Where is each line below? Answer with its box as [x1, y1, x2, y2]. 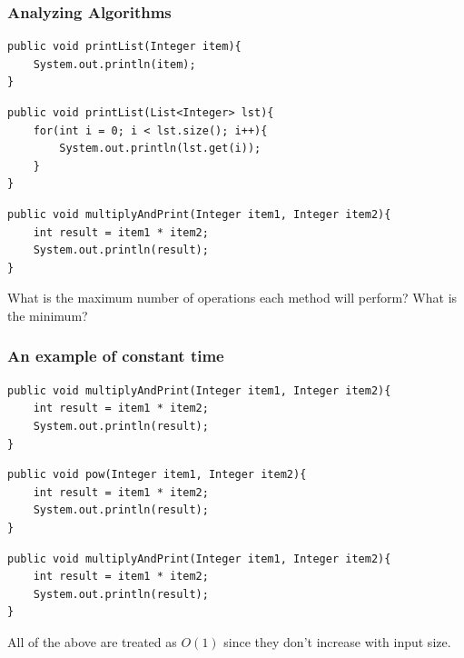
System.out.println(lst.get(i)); [59, 142, 262, 155]
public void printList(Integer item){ [7, 40, 242, 54]
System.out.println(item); [33, 57, 196, 71]
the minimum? [7, 305, 88, 324]
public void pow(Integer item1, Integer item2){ [7, 468, 307, 482]
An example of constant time [7, 344, 224, 367]
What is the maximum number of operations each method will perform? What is [7, 288, 458, 307]
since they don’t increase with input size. [223, 632, 451, 651]
